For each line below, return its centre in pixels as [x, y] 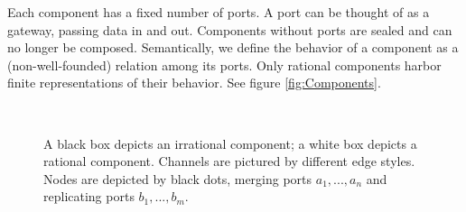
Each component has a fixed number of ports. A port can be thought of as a [219, 12]
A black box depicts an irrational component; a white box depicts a [230, 143]
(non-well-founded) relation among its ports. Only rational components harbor [224, 65]
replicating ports [89, 196]
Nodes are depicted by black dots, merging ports [178, 178]
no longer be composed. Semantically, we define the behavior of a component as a [233, 47]
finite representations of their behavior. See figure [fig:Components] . [194, 83]
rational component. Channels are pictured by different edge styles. [229, 161]
